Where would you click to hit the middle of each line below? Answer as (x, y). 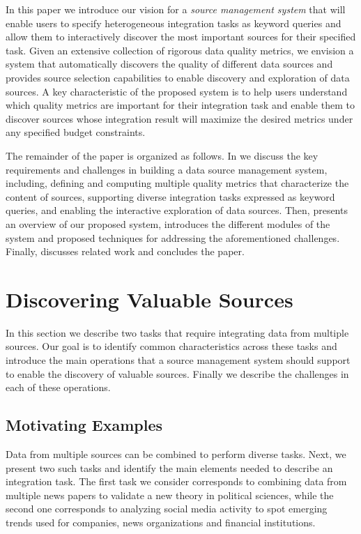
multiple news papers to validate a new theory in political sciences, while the (170, 495)
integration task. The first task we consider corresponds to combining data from (176, 481)
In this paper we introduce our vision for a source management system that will (176, 9)
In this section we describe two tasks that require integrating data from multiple (177, 332)
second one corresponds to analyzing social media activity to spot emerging (167, 509)
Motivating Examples (84, 425)
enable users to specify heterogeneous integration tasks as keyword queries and (174, 23)
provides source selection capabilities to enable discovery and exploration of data (178, 77)
